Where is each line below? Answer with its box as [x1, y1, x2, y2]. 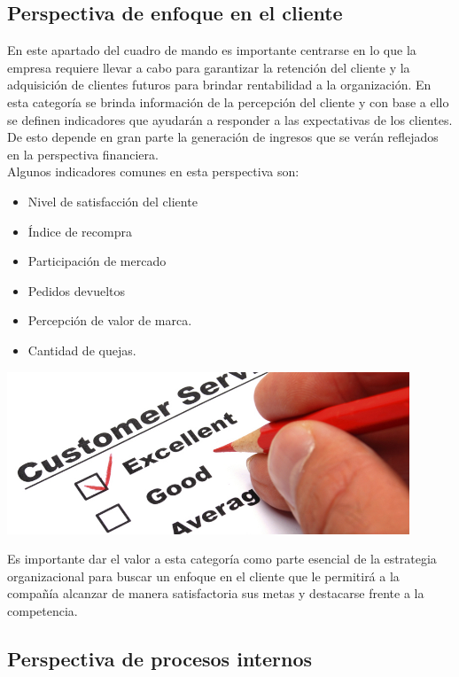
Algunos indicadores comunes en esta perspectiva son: [7, 162, 300, 181]
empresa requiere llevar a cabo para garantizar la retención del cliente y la [7, 58, 410, 76]
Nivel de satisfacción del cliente [27, 191, 198, 210]
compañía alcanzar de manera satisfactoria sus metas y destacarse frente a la [7, 584, 424, 603]
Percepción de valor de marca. [27, 311, 192, 330]
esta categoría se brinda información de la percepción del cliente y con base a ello [7, 92, 449, 111]
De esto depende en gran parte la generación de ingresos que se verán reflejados [7, 128, 439, 146]
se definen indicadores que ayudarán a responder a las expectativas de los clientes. [7, 110, 453, 128]
